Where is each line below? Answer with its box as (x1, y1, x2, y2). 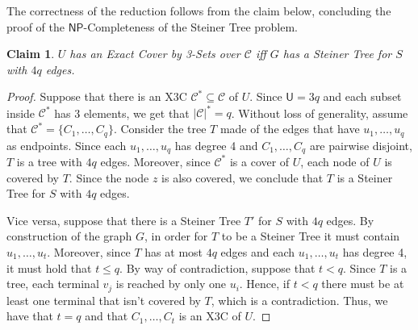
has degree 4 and (174, 136, 258, 153)
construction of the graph (6, 228, 132, 244)
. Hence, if (239, 275, 291, 292)
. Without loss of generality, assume (231, 104, 408, 121)
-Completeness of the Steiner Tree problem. (83, 18, 299, 35)
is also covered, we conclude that (161, 169, 324, 186)
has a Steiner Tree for (282, 45, 392, 62)
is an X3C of (178, 307, 241, 324)
